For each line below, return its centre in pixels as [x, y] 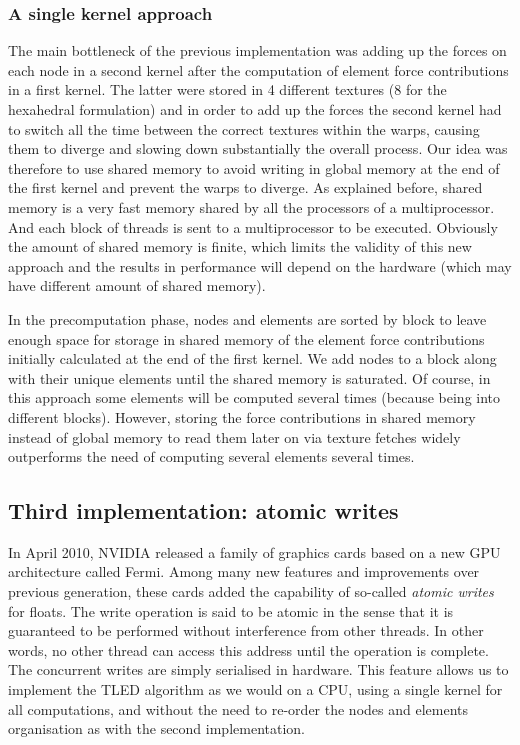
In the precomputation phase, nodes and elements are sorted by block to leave [247, 318]
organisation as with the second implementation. [156, 728]
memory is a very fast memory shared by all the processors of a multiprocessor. [251, 206]
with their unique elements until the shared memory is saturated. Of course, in [249, 377]
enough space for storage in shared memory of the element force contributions [246, 338]
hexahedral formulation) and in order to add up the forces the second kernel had [255, 109]
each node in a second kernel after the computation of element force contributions [258, 69]
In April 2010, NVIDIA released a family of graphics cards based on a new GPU [254, 551]
